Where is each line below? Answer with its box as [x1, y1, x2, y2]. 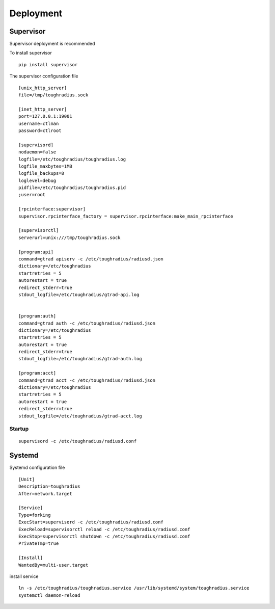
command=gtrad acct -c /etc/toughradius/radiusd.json [18, 377, 155, 383]
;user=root [18, 192, 46, 198]
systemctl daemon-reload [18, 592, 80, 598]
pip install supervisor [18, 62, 78, 67]
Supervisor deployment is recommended [9, 41, 95, 47]
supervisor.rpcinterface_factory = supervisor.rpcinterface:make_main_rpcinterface [18, 213, 234, 219]
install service [9, 573, 39, 579]
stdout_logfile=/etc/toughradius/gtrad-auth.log [18, 356, 142, 362]
